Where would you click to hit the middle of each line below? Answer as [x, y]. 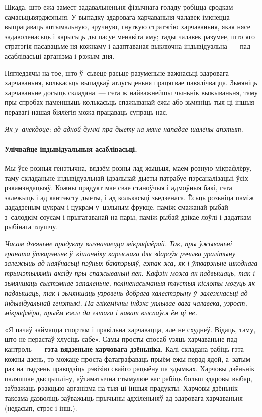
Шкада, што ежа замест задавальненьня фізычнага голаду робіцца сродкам [119, 7]
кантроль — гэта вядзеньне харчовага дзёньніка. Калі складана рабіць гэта [124, 349]
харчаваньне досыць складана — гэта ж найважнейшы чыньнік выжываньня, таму [131, 92]
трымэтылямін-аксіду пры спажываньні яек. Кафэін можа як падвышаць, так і [130, 273]
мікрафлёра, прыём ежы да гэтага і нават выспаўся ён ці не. [101, 312]
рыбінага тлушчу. [31, 227]
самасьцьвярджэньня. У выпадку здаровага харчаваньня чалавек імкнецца [117, 16]
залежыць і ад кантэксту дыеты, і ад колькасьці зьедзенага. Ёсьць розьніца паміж [129, 197]
